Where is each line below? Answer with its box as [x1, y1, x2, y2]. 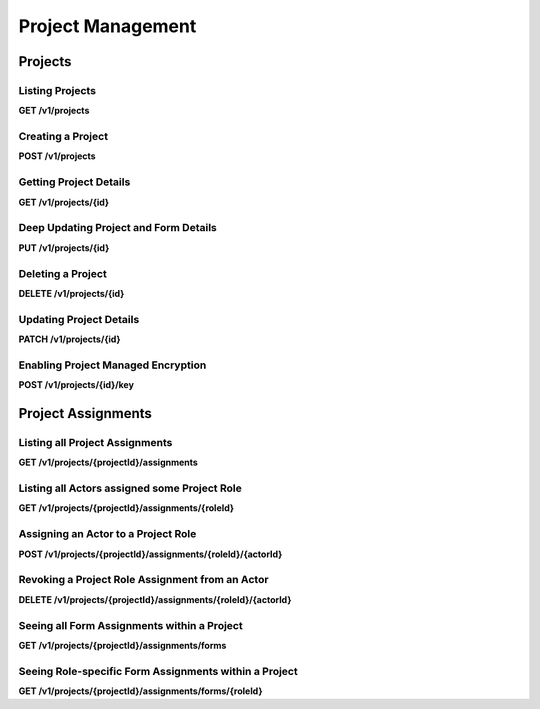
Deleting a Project [18, 266, 107, 280]
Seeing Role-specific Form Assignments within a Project [18, 664, 299, 678]
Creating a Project [18, 130, 109, 144]
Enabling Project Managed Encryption [18, 358, 207, 372]
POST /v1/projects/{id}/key [18, 379, 135, 391]
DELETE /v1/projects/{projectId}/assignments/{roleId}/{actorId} [18, 593, 292, 605]
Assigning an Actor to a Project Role [18, 527, 197, 541]
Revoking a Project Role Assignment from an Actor [18, 573, 269, 587]
